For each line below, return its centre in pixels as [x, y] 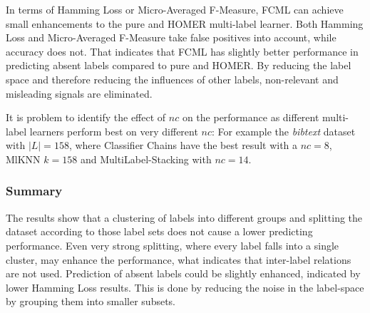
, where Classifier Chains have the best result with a [183, 145]
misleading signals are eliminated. [79, 93]
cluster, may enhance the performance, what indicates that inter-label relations [179, 259]
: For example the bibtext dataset [284, 131]
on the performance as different [251, 117]
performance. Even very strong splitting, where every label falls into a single [173, 245]
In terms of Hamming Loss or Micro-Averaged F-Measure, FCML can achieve [175, 9]
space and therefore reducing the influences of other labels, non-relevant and [172, 79]
